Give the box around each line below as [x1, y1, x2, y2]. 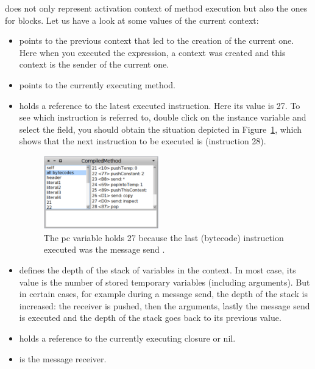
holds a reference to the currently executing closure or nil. [19, 332, 236, 345]
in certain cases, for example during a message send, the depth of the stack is [19, 287, 308, 300]
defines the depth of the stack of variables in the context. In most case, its [19, 264, 296, 276]
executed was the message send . [43, 243, 165, 256]
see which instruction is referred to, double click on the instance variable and [19, 111, 306, 124]
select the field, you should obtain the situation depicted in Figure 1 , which [19, 122, 302, 135]
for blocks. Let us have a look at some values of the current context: [5, 13, 259, 26]
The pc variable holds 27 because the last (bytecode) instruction [43, 231, 284, 244]
